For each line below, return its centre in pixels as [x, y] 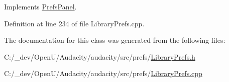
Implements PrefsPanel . [40, 6]
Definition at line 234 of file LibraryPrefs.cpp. [74, 23]
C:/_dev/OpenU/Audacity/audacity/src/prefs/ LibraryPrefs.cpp [103, 73]
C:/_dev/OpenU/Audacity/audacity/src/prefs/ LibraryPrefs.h [100, 56]
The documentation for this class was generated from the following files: [115, 40]
